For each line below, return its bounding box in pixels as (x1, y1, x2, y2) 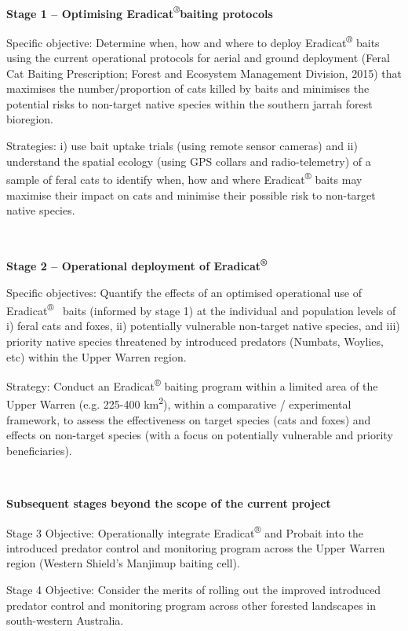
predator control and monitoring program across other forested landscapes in (6, 596, 376, 613)
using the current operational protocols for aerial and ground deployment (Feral (6, 50, 390, 66)
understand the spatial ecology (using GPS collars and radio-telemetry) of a (6, 152, 371, 169)
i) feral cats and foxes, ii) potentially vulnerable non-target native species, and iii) (6, 317, 400, 334)
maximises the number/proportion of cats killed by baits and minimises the (6, 80, 370, 97)
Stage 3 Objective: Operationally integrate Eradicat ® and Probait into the (6, 522, 364, 541)
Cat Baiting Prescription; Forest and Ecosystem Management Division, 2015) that (6, 64, 402, 81)
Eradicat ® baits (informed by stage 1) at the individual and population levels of (6, 300, 396, 318)
